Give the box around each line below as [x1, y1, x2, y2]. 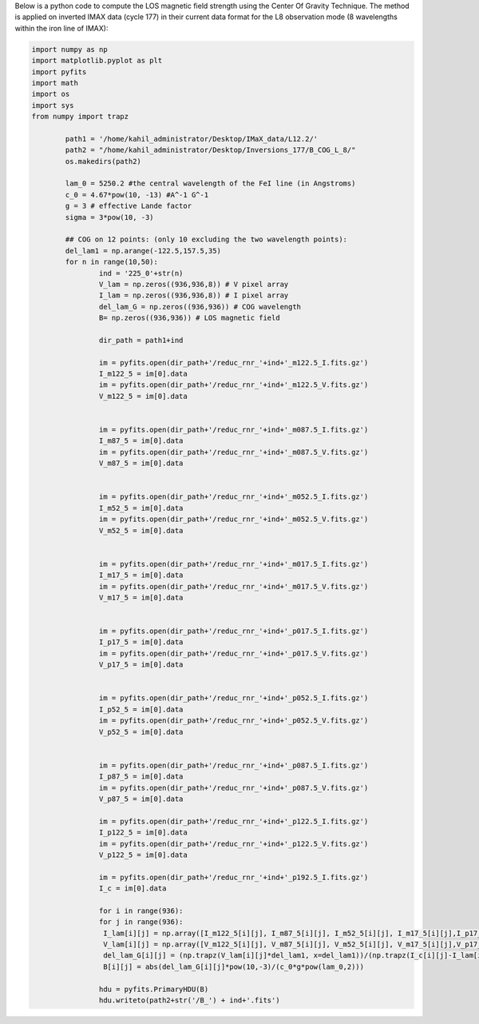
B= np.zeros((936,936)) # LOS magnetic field [98, 313, 280, 323]
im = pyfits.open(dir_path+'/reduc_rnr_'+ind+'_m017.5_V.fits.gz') [98, 582, 369, 591]
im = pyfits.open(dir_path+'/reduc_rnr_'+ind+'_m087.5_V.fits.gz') [98, 448, 369, 456]
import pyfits [31, 67, 87, 76]
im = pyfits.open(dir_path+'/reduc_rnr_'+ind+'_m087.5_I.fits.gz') [98, 425, 369, 435]
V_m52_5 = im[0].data [98, 526, 184, 535]
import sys [31, 101, 74, 110]
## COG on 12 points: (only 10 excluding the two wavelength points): [65, 235, 347, 244]
